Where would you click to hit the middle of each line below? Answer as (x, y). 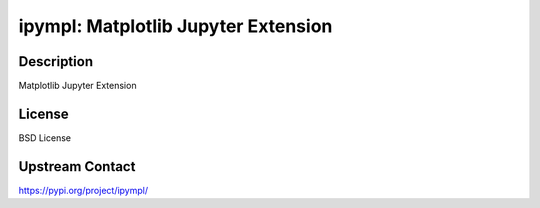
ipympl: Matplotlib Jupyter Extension (175, 26)
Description (56, 61)
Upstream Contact (77, 166)
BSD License (45, 137)
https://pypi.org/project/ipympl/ (83, 190)
